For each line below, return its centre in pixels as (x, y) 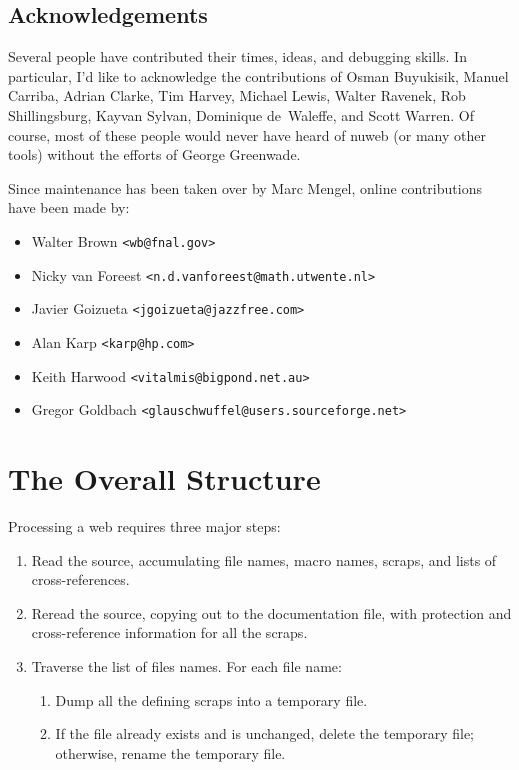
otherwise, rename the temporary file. (170, 752)
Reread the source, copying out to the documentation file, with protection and (271, 612)
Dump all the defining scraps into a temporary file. (211, 699)
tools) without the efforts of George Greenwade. (154, 154)
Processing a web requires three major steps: (144, 526)
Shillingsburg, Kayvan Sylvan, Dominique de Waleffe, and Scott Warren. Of (241, 114)
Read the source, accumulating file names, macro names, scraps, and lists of (264, 559)
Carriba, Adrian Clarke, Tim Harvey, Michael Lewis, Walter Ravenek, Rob (237, 95)
